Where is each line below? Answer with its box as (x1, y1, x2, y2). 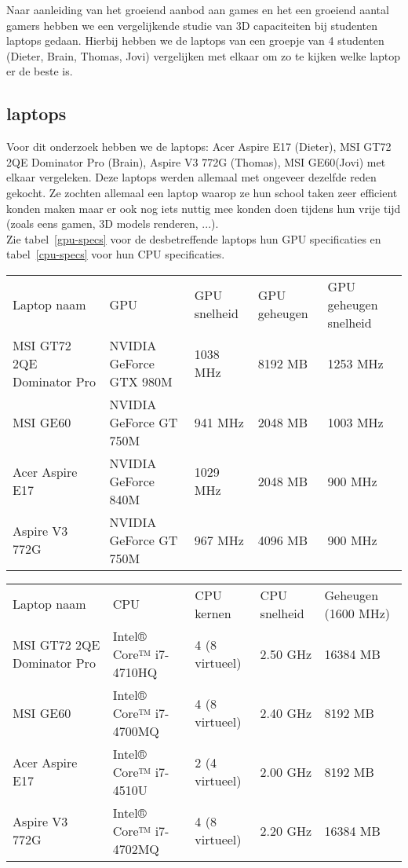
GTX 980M (109, 372, 173, 390)
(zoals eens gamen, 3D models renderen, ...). (6, 215, 219, 232)
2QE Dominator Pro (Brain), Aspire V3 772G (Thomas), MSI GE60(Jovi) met (6, 153, 386, 170)
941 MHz (194, 412, 244, 431)
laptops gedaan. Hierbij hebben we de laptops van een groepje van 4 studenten (6, 32, 384, 49)
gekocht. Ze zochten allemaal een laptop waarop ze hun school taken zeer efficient (6, 184, 398, 200)
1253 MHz (327, 353, 384, 372)
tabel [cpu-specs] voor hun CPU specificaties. (6, 246, 225, 262)
